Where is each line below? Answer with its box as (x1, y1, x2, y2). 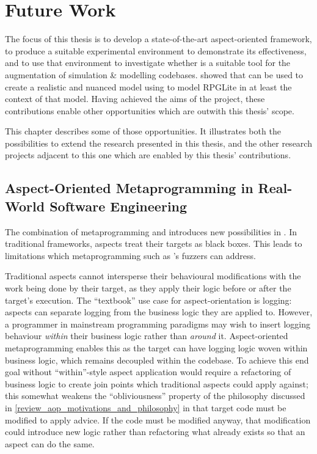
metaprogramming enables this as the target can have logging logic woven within (5, 342, 308, 354)
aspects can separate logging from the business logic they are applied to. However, (5, 306, 313, 318)
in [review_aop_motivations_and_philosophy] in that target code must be (5, 401, 286, 414)
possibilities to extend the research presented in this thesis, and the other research (5, 136, 312, 149)
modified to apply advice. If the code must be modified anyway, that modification (5, 413, 311, 426)
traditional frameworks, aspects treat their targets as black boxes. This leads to (5, 237, 302, 250)
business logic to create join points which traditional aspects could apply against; (5, 377, 308, 390)
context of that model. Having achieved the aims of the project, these (5, 92, 265, 105)
